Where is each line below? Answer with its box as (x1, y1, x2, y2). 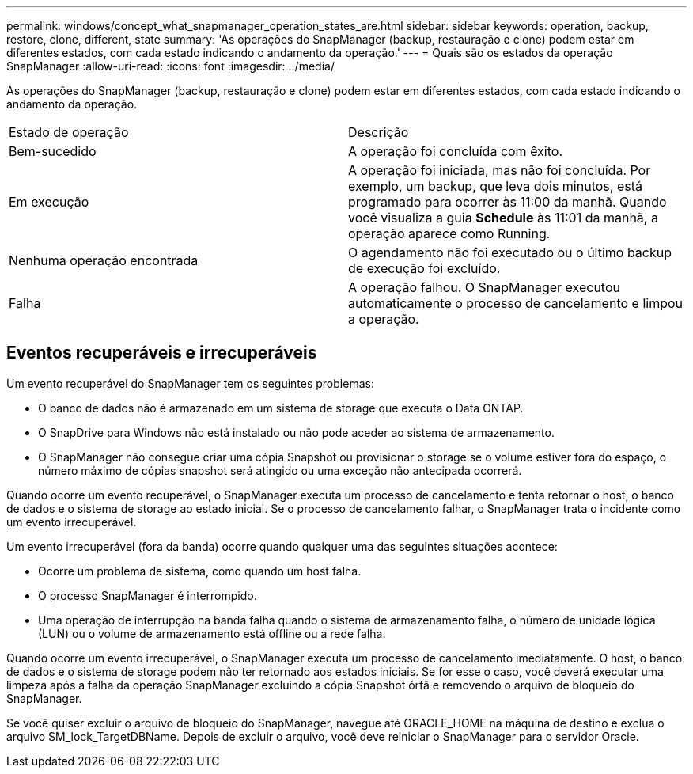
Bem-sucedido (9, 143, 97, 159)
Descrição (348, 124, 409, 140)
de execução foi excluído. (348, 260, 501, 276)
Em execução (9, 194, 89, 210)
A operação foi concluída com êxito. (348, 143, 562, 159)
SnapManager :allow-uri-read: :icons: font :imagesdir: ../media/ (6, 59, 335, 73)
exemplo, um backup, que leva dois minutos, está (348, 178, 642, 194)
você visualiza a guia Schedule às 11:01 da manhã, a (348, 210, 658, 226)
